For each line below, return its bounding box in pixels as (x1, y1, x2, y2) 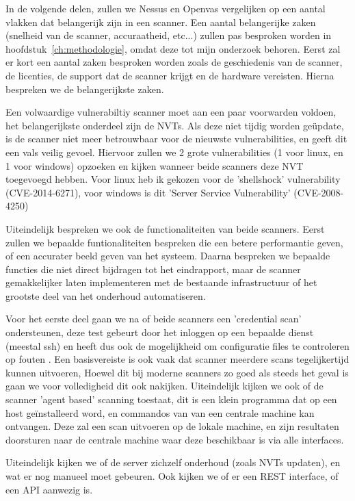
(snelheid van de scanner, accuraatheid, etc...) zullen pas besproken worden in (5, 28, 332, 42)
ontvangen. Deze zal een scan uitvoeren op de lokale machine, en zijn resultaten (5, 419, 339, 433)
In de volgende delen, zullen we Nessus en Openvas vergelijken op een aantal (5, 1, 326, 15)
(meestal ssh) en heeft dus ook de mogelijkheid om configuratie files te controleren (5, 338, 350, 352)
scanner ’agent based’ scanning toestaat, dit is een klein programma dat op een (5, 392, 337, 407)
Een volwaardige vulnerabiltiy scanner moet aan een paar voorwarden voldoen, (5, 105, 337, 119)
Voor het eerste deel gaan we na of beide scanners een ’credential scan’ (5, 311, 302, 326)
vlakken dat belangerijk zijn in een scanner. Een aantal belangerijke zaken (5, 14, 316, 29)
